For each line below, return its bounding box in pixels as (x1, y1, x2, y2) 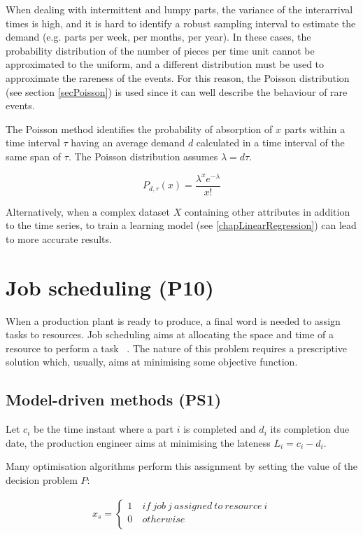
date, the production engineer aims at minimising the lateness (6, 435, 271, 450)
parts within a (284, 121, 346, 136)
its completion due (270, 422, 350, 436)
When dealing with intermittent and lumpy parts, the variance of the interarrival (6, 2, 353, 16)
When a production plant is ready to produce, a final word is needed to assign (6, 313, 341, 328)
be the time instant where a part (33, 422, 174, 436)
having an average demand (71, 135, 185, 150)
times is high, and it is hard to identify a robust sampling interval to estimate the (6, 15, 356, 30)
